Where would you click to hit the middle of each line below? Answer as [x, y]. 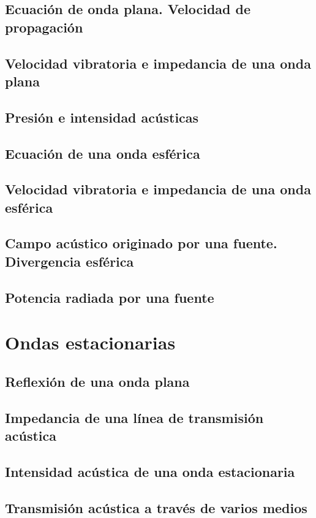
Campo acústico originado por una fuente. [141, 243]
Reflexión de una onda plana [97, 381]
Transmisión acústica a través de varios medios [156, 507]
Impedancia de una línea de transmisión [134, 417]
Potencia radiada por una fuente [110, 297]
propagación [44, 27]
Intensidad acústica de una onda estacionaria [150, 471]
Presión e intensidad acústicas [102, 117]
